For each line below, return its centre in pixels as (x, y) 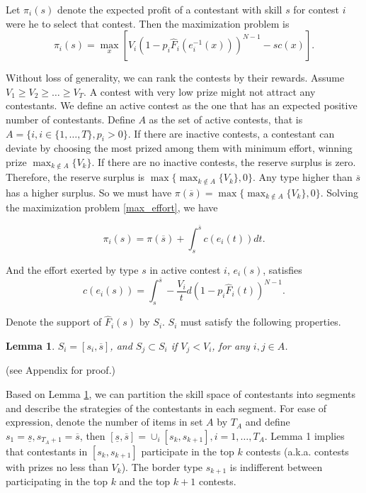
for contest (316, 9)
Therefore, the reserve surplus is (75, 177)
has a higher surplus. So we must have (89, 192)
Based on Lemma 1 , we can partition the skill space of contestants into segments (181, 394)
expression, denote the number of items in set (104, 422)
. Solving (339, 192)
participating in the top (57, 481)
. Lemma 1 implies (304, 435)
